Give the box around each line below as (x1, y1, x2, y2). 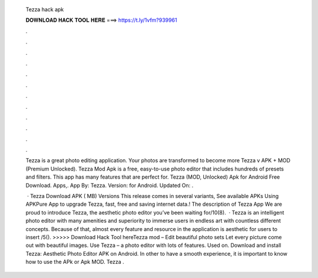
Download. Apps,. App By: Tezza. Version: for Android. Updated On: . (25, 182, 194, 189)
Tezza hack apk (25, 6, 64, 13)
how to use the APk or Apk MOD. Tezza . (25, 259, 124, 266)
